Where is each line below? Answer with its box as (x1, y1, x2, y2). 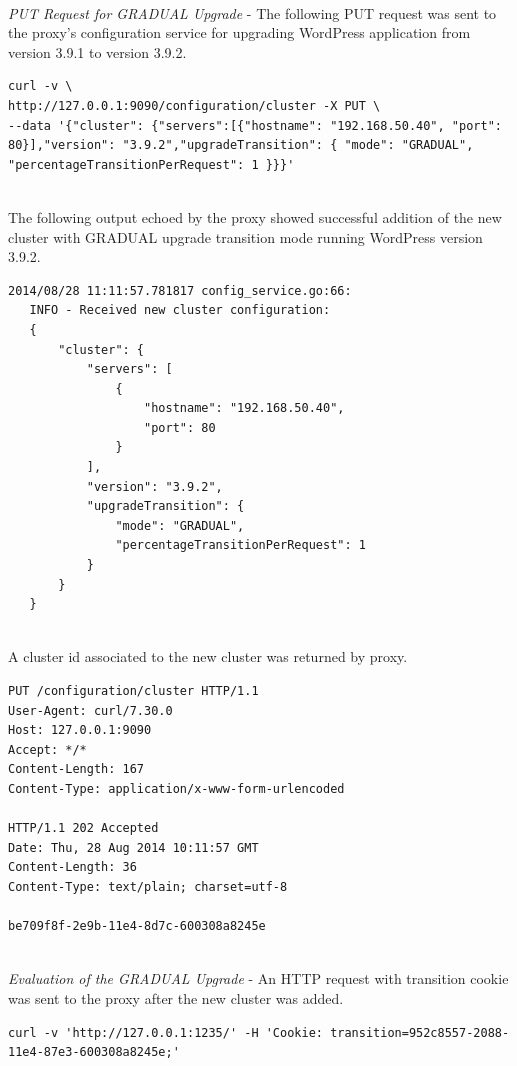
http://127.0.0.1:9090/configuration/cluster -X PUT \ (8, 98, 381, 113)
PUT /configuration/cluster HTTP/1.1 (8, 684, 259, 698)
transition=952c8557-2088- (330, 1025, 510, 1040)
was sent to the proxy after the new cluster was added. (8, 987, 344, 1008)
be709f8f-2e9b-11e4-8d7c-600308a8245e (8, 919, 266, 934)
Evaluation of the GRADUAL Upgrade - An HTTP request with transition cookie (8, 968, 509, 989)
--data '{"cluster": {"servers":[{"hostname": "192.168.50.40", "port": (8, 118, 502, 133)
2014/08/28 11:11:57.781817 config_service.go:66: (8, 283, 352, 298)
